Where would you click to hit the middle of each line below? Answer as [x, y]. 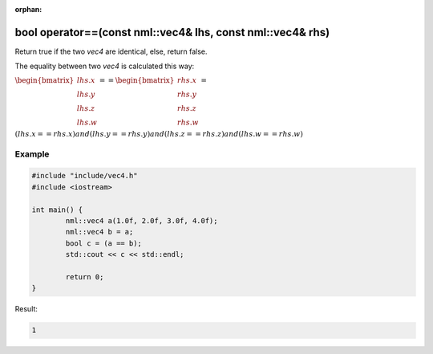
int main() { [57, 210]
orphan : [28, 9]
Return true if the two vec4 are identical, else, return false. [111, 51]
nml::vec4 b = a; [99, 232]
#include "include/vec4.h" [85, 176]
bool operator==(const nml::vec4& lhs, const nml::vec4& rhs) [172, 32]
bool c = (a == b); [103, 243]
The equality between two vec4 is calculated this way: [105, 66]
